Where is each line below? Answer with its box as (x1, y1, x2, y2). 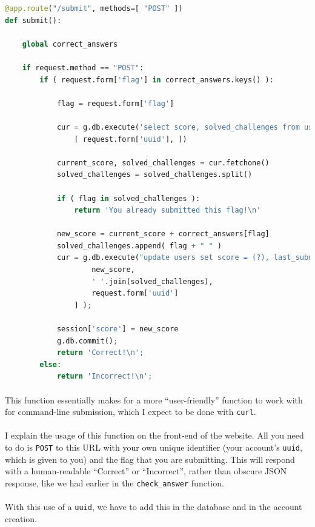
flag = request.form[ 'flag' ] (56, 99, 174, 108)
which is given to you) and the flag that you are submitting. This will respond (5, 452, 295, 465)
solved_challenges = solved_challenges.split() (56, 170, 253, 179)
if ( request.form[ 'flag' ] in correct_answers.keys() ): (39, 75, 274, 84)
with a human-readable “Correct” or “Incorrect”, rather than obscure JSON (5, 465, 287, 477)
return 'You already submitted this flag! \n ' (74, 206, 261, 215)
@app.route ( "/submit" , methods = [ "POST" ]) (5, 4, 183, 13)
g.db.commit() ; (56, 336, 118, 345)
